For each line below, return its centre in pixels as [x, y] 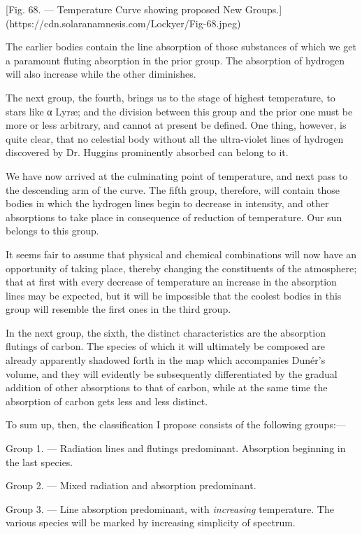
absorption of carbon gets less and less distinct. [107, 401]
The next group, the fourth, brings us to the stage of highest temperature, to [171, 97]
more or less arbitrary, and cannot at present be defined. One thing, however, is [176, 125]
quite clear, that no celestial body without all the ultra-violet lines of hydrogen [175, 138]
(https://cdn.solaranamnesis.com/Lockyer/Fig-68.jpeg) [123, 23]
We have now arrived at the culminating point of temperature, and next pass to [177, 175]
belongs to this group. [52, 231]
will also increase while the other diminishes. [101, 74]
